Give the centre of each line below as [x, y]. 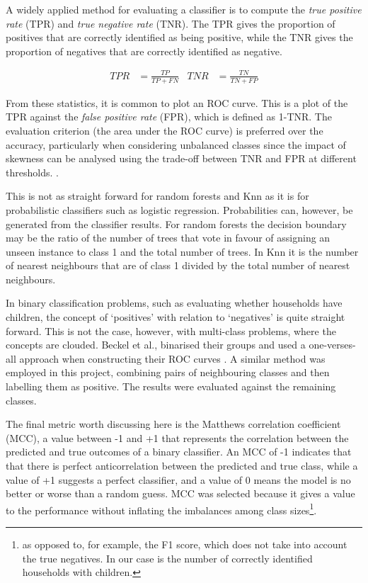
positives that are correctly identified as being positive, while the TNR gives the [179, 37]
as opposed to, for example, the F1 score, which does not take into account [185, 544]
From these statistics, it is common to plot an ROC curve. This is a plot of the [177, 102]
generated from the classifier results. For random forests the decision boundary [176, 223]
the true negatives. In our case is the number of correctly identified [167, 558]
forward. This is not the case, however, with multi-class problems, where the [171, 330]
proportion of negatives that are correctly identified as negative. [144, 51]
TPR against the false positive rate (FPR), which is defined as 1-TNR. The [169, 117]
